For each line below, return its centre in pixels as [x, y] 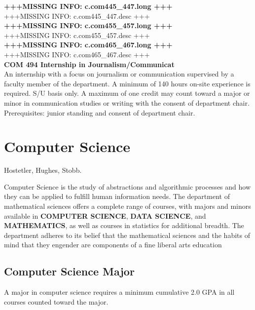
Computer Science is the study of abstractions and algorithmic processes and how [127, 186]
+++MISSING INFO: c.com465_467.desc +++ [77, 54]
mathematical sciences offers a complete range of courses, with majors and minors [127, 206]
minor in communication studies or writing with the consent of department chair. [127, 102]
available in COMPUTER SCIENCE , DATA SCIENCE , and [105, 215]
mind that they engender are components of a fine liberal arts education [113, 245]
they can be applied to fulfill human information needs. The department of [117, 196]
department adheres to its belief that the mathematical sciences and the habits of [127, 235]
